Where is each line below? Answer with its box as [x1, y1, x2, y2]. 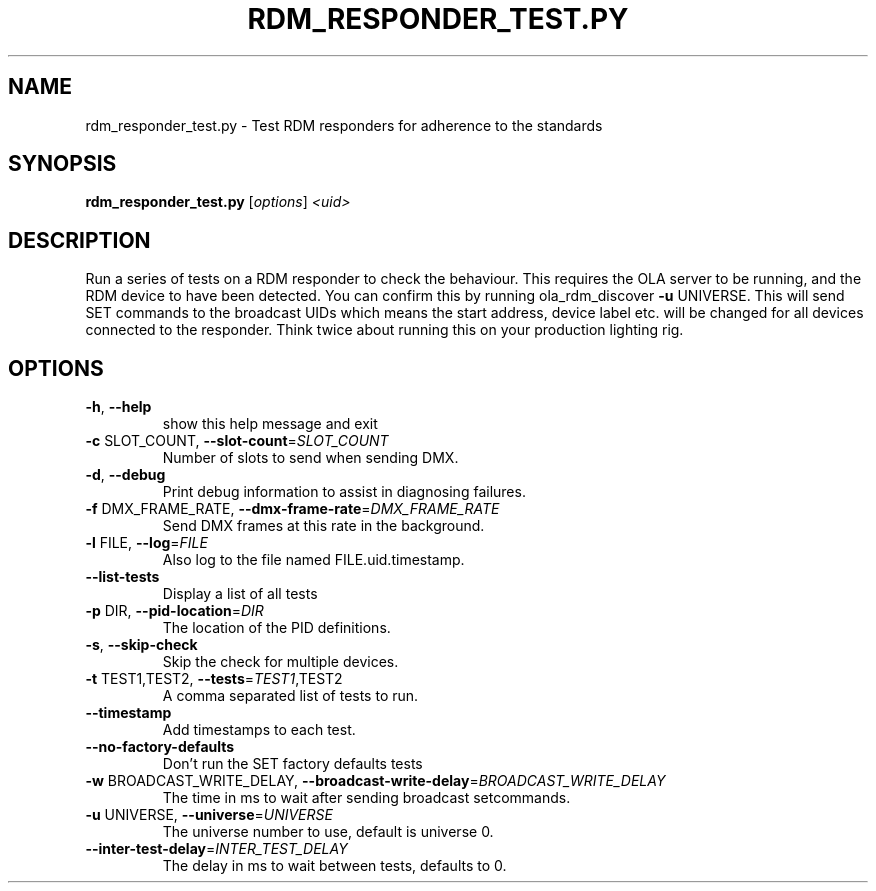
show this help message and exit [162, 415, 378, 433]
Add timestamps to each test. [162, 721, 356, 739]
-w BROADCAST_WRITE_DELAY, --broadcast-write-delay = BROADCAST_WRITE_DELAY [85, 772, 666, 790]
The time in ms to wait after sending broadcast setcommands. [162, 789, 571, 807]
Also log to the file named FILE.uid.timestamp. [162, 551, 465, 569]
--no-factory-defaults [85, 738, 235, 756]
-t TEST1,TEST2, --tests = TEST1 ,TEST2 [85, 670, 343, 688]
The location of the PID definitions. [162, 619, 391, 637]
